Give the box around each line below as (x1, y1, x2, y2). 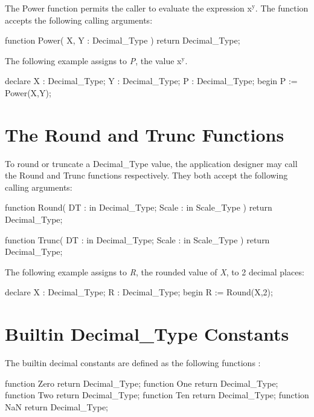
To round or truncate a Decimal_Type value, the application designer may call (5, 157, 298, 169)
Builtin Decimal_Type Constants (5, 321, 289, 346)
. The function (255, 2, 309, 14)
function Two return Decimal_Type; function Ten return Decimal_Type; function (5, 389, 309, 401)
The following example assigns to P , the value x (5, 54, 182, 67)
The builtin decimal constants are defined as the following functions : (5, 356, 261, 369)
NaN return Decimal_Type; (5, 400, 108, 413)
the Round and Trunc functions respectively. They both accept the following (5, 169, 288, 182)
